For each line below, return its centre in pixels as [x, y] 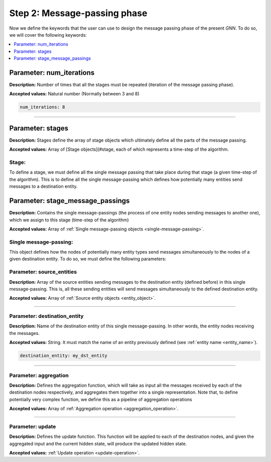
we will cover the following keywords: [48, 35]
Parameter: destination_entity [46, 316]
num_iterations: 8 [42, 107]
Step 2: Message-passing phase [78, 13]
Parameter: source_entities [43, 272]
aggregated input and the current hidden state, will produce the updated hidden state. [98, 443]
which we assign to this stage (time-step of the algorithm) [69, 220]
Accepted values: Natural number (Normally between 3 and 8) [74, 94]
